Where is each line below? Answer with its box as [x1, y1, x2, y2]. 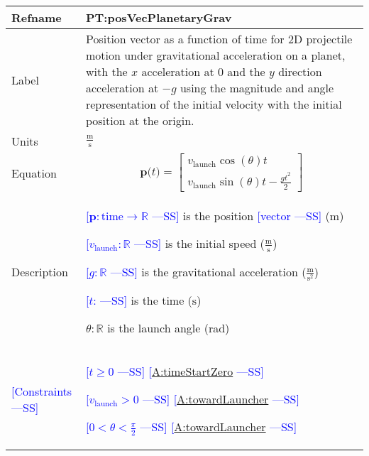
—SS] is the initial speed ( [134, 235, 265, 252]
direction [278, 63, 322, 80]
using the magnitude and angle [180, 80, 334, 96]
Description [11, 264, 68, 281]
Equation [11, 164, 57, 181]
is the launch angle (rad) [107, 320, 230, 337]
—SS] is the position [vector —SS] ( [152, 207, 330, 224]
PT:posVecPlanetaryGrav [85, 9, 232, 26]
